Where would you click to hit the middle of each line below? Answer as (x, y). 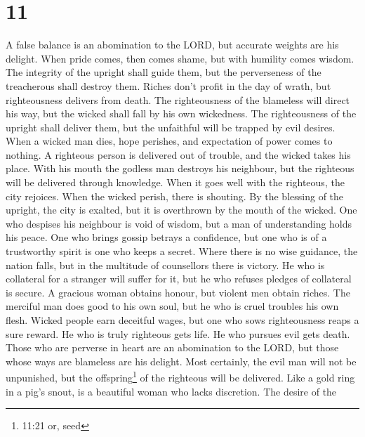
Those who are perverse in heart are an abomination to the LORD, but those (172, 347)
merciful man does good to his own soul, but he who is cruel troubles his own (172, 306)
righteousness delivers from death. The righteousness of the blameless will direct (178, 99)
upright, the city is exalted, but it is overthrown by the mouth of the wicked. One (181, 210)
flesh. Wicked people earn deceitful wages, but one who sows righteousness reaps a (182, 320)
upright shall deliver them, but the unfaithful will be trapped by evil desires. (171, 127)
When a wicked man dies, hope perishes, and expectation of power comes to (169, 141)
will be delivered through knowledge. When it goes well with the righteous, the (175, 182)
